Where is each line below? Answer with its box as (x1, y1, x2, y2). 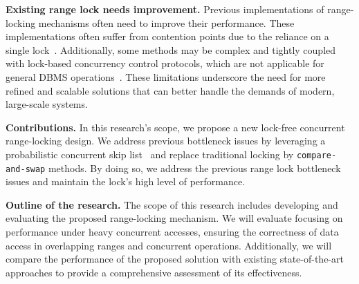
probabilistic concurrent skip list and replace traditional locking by (6, 146, 294, 161)
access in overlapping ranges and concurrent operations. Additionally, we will (6, 238, 332, 252)
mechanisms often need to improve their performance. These (38, 15, 295, 30)
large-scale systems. (6, 97, 88, 111)
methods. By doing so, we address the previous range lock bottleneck (48, 160, 341, 175)
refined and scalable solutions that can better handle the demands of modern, (6, 83, 335, 97)
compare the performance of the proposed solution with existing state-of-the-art (6, 252, 344, 266)
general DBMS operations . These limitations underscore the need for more (6, 69, 326, 84)
